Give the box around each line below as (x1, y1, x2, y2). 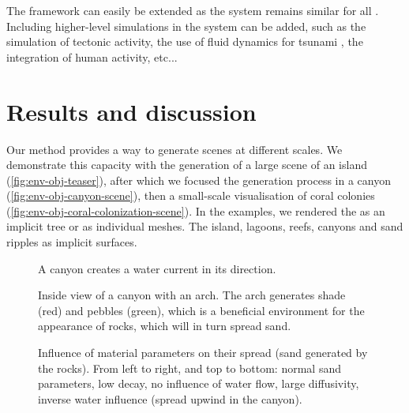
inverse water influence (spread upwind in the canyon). (38, 390, 302, 407)
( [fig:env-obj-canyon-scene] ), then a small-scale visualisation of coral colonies (6, 187, 375, 204)
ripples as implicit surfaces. (6, 234, 137, 250)
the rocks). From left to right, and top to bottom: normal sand (38, 359, 341, 376)
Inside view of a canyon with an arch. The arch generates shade (38, 287, 346, 303)
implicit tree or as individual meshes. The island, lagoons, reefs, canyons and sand (6, 218, 403, 235)
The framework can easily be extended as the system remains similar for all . (6, 2, 379, 18)
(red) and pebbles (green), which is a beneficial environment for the (38, 302, 365, 318)
